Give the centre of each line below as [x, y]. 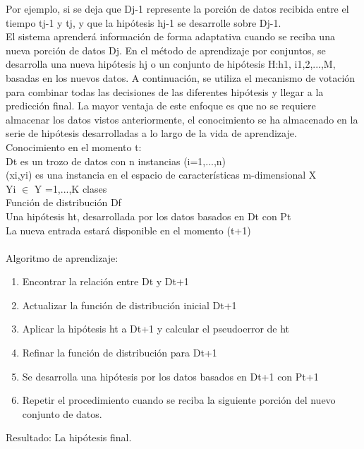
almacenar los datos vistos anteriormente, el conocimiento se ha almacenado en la [182, 119]
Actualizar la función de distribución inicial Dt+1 [129, 305]
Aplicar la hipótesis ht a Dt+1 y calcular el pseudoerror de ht [156, 329]
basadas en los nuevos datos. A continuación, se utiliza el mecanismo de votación [181, 77]
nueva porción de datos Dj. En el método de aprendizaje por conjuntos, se [166, 50]
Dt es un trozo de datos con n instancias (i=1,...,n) [116, 161]
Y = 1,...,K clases [71, 188]
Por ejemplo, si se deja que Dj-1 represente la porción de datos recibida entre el [177, 8]
